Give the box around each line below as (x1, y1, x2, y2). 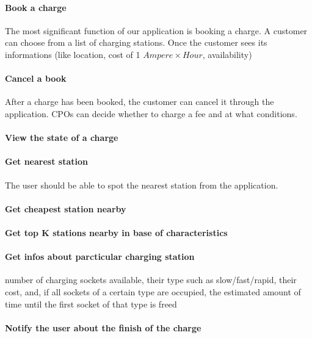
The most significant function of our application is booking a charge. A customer (5, 24, 308, 37)
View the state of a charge (5, 131, 118, 144)
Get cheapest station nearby (5, 202, 126, 215)
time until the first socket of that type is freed (5, 297, 177, 310)
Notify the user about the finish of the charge (5, 321, 201, 334)
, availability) (202, 48, 252, 60)
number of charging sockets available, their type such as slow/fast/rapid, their (5, 273, 297, 286)
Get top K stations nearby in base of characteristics (5, 226, 228, 239)
